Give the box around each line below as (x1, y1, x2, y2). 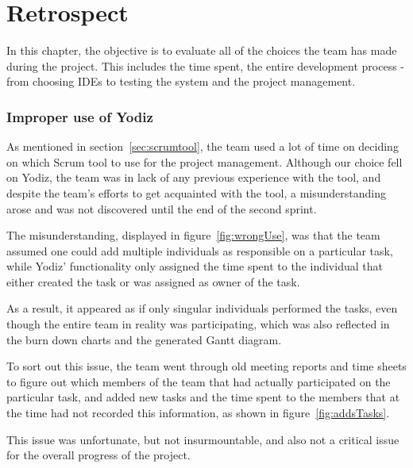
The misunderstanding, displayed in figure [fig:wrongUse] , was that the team (6, 227, 380, 244)
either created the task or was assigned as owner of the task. (6, 273, 300, 290)
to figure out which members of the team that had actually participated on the (6, 373, 391, 389)
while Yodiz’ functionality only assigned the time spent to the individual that (6, 258, 383, 274)
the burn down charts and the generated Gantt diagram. (6, 331, 282, 347)
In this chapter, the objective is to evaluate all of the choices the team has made (6, 42, 397, 59)
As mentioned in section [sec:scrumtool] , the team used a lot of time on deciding (6, 138, 399, 155)
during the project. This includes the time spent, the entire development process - (6, 57, 405, 74)
